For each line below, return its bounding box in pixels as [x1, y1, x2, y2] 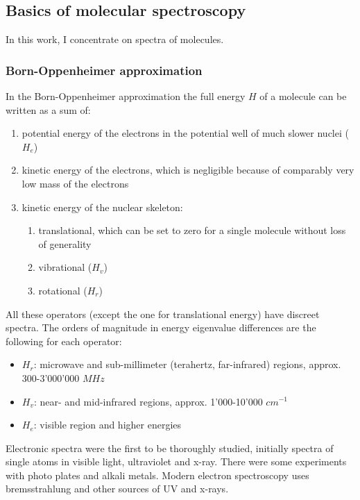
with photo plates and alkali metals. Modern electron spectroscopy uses [6, 467, 309, 482]
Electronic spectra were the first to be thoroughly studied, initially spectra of [6, 440, 334, 455]
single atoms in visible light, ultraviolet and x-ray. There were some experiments [6, 454, 347, 469]
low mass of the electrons [22, 176, 129, 190]
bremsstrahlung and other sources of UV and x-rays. [6, 481, 229, 496]
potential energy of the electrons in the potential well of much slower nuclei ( [22, 126, 349, 140]
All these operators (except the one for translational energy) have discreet [6, 306, 320, 321]
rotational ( [38, 283, 87, 297]
